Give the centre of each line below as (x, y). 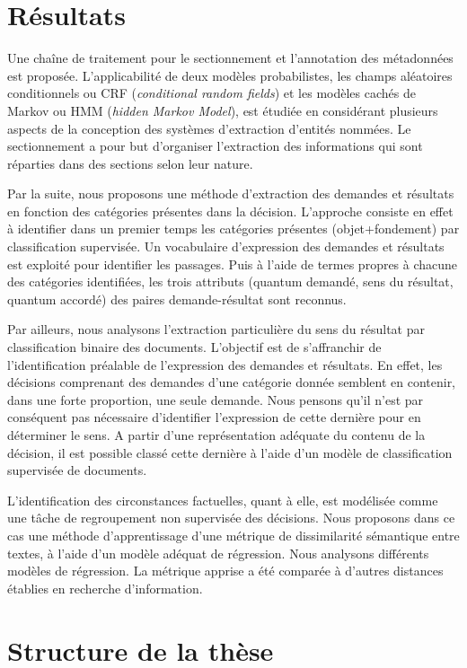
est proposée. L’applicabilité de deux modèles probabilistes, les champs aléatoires (230, 75)
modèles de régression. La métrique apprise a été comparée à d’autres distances (225, 571)
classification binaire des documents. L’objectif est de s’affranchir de (194, 347)
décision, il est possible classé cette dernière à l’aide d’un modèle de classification (230, 452)
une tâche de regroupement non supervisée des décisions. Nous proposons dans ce (231, 518)
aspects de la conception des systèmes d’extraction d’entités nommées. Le (209, 128)
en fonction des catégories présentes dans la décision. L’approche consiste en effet (230, 211)
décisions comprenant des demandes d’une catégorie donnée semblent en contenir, (232, 382)
